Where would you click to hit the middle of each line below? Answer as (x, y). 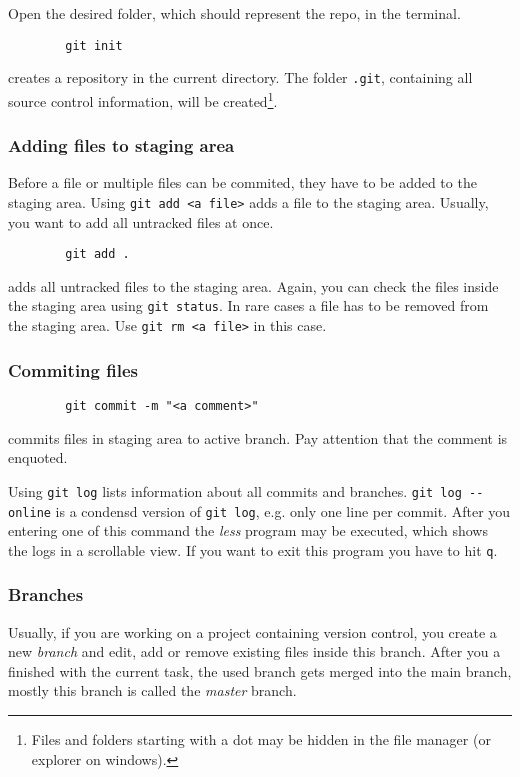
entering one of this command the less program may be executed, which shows (248, 530)
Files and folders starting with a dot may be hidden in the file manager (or (261, 739)
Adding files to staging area (121, 145)
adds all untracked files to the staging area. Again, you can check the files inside (253, 285)
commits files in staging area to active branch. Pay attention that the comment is (258, 437)
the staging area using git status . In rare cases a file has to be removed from (248, 305)
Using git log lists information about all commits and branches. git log (235, 490)
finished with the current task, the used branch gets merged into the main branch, (260, 670)
